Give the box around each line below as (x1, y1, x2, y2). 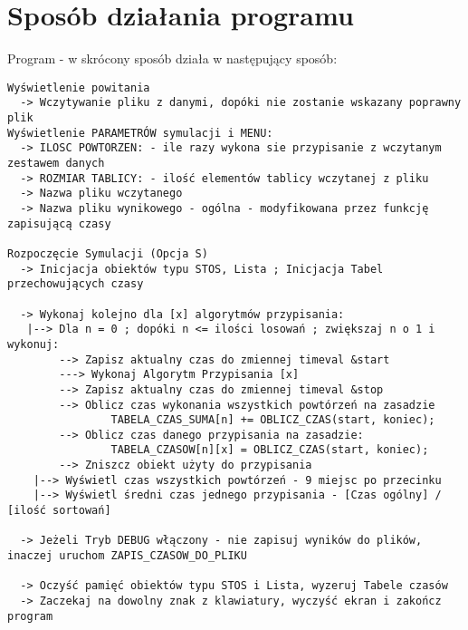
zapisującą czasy (7, 217, 111, 230)
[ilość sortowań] (7, 504, 111, 518)
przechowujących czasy (7, 277, 144, 291)
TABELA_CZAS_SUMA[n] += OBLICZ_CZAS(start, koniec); (110, 413, 435, 427)
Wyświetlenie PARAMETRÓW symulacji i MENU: (7, 126, 273, 140)
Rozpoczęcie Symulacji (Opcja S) (7, 247, 208, 260)
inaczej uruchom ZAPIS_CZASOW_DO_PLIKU (7, 549, 247, 563)
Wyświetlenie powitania (7, 81, 150, 94)
